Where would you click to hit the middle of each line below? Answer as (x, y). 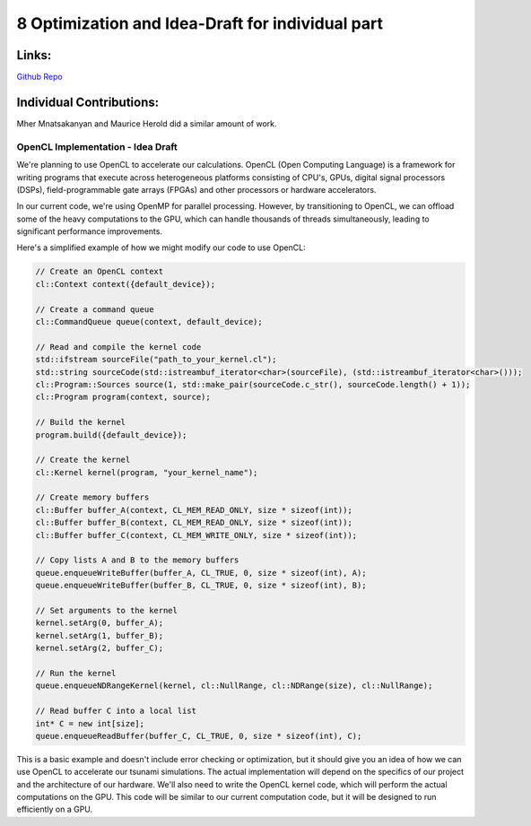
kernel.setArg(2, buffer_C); (100, 648)
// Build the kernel (80, 422)
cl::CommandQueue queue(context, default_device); (149, 322)
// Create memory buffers (92, 497)
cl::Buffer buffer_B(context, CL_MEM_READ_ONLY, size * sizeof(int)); (194, 523)
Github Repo (39, 77)
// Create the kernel (83, 460)
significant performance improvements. (90, 231)
